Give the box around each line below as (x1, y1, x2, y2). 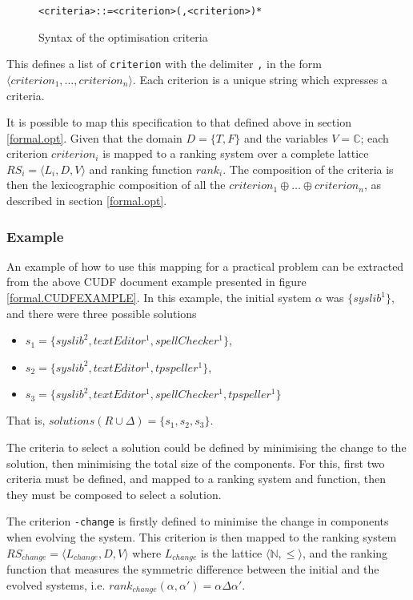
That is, (6, 412, 46, 429)
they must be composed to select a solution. (6, 485, 222, 502)
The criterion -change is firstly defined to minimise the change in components (6, 513, 389, 530)
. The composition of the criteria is (223, 160, 394, 177)
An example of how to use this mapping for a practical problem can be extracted (6, 257, 404, 274)
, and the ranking (302, 544, 388, 561)
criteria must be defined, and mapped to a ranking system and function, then (6, 470, 387, 487)
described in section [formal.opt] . (6, 192, 167, 209)
